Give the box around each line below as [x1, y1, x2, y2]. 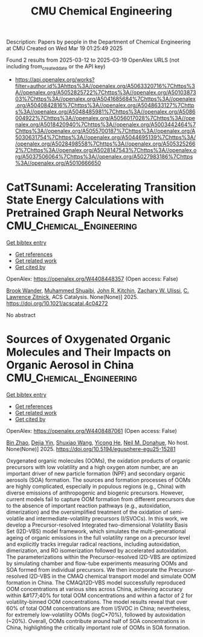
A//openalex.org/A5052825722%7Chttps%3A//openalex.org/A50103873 [14, 89, 196, 96]
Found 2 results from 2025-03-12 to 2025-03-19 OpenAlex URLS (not [6, 56, 179, 64]
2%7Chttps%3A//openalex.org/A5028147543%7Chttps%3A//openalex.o [14, 146, 197, 153]
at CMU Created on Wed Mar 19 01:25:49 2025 [6, 45, 123, 52]
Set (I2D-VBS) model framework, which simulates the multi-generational [6, 527, 186, 535]
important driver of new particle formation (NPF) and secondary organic [6, 470, 185, 477]
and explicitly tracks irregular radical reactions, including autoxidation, [6, 540, 181, 548]
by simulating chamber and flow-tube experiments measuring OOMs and [6, 560, 188, 567]
